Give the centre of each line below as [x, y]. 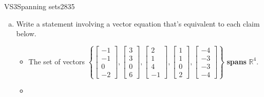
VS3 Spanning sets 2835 [40, 6]
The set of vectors [57, 61]
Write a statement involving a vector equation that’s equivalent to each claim [138, 23]
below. [26, 33]
